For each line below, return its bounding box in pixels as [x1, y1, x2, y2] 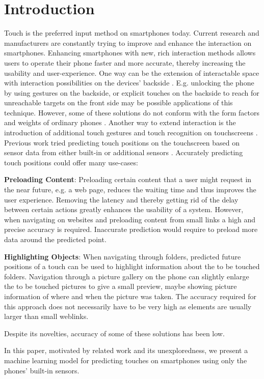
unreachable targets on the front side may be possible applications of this [4, 97, 233, 108]
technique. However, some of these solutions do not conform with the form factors [4, 107, 260, 118]
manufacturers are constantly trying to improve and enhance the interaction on [4, 37, 252, 48]
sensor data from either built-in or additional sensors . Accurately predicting [4, 147, 243, 158]
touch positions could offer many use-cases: [4, 157, 138, 167]
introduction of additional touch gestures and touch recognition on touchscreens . [4, 127, 258, 138]
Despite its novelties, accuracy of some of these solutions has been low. [4, 328, 225, 338]
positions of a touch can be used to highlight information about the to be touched [4, 261, 260, 272]
